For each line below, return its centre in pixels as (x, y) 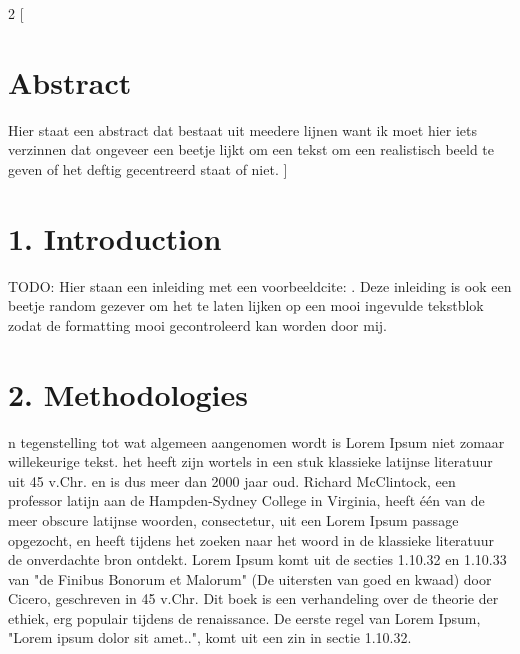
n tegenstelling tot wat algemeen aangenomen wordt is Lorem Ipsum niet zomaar (256, 441)
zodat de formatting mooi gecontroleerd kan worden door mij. (197, 324)
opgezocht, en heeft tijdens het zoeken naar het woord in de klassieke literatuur (251, 539)
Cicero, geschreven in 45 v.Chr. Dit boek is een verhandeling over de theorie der (253, 598)
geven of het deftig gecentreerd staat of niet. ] (148, 168)
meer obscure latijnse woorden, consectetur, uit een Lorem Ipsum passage (233, 519)
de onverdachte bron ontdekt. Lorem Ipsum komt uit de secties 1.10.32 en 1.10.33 (257, 559)
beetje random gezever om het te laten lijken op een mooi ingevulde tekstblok (246, 305)
